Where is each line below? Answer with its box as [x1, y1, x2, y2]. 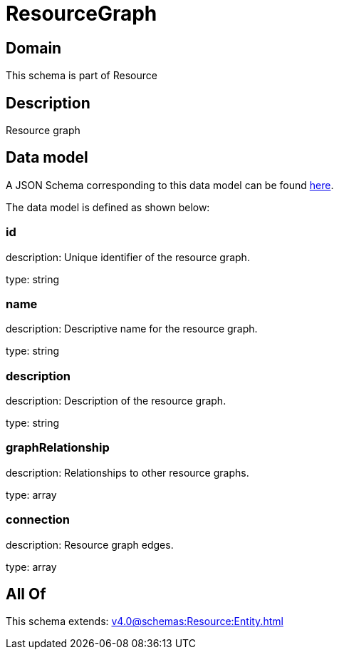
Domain [6, 39, 62, 57]
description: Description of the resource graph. [6, 395, 226, 407]
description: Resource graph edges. [6, 538, 174, 551]
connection [6, 512, 71, 527]
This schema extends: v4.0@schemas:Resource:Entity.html [6, 615, 283, 628]
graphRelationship [6, 440, 110, 455]
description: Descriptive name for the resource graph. [6, 323, 258, 335]
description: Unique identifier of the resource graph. [6, 250, 250, 263]
